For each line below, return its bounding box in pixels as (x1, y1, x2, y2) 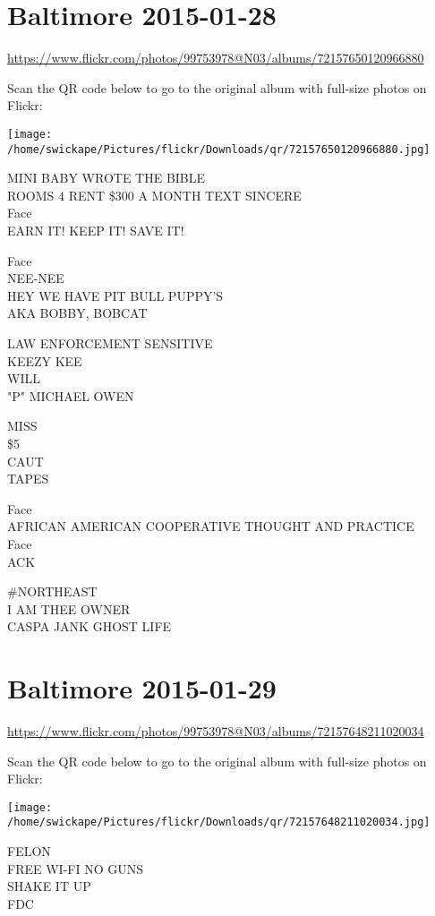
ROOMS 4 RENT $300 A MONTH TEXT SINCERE (7, 185, 302, 204)
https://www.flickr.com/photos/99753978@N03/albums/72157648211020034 (7, 722, 424, 740)
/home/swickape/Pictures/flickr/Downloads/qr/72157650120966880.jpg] (7, 142, 431, 156)
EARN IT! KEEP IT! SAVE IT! (7, 221, 184, 239)
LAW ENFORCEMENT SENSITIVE (7, 333, 213, 352)
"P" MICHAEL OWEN (7, 386, 134, 405)
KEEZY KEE (7, 351, 82, 370)
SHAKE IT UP (7, 877, 91, 895)
